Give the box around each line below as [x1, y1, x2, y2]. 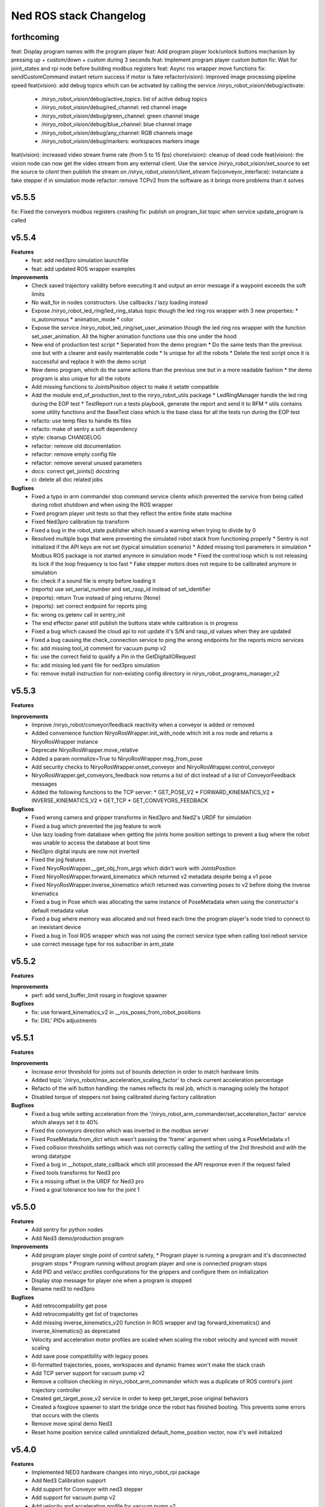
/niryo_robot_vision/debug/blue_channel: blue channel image [41, 121, 193, 128]
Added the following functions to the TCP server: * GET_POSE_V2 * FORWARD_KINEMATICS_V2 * [31, 788, 275, 796]
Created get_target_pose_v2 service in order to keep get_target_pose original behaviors [31, 1395, 249, 1402]
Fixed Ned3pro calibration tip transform [31, 518, 129, 526]
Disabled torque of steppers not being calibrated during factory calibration [31, 1093, 216, 1100]
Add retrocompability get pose [31, 1302, 108, 1309]
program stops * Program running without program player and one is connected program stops [31, 1260, 267, 1267]
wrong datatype [31, 1152, 72, 1160]
